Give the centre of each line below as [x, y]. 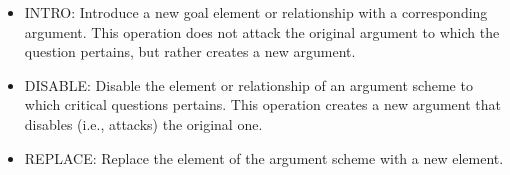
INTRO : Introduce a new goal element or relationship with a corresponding [256, 12]
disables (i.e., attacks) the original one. [143, 123]
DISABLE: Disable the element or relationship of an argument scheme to [248, 84]
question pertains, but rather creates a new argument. [190, 51]
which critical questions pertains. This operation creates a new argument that [262, 104]
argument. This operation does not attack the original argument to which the [262, 31]
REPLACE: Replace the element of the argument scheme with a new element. [264, 157]
